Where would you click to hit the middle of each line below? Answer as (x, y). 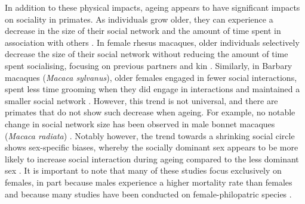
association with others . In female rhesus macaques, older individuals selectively (152, 42)
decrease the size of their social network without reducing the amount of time (147, 54)
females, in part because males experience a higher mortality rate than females (149, 182)
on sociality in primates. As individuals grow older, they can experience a (139, 19)
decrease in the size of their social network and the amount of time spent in (143, 31)
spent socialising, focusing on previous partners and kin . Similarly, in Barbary (149, 65)
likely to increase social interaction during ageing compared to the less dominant (152, 159)
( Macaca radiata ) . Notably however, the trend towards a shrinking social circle (150, 135)
